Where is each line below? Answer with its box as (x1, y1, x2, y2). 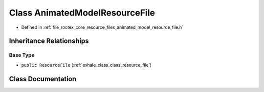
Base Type (9, 52, 35, 58)
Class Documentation (9, 74, 77, 83)
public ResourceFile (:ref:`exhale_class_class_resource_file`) (21, 62, 152, 68)
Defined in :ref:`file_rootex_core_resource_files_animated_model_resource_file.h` (21, 24, 183, 30)
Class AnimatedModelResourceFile (9, 7, 155, 18)
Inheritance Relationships (9, 37, 89, 45)
